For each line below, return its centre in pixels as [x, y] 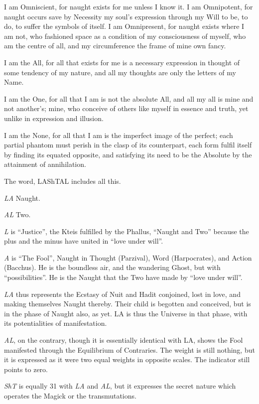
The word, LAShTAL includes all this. [63, 181]
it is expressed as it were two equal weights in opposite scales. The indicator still [127, 359]
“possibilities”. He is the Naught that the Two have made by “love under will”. [123, 277]
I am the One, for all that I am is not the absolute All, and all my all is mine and [129, 98]
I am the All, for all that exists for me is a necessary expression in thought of [122, 62]
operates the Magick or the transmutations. [70, 396]
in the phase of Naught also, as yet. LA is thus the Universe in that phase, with [126, 313]
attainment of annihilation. [45, 164]
